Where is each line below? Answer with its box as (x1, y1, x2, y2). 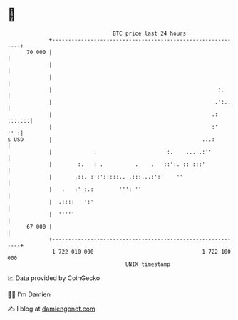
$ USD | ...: (7, 135, 215, 143)
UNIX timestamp (125, 260, 171, 268)
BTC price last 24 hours (113, 30, 187, 37)
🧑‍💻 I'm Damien (7, 290, 51, 299)
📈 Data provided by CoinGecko (7, 274, 100, 282)
